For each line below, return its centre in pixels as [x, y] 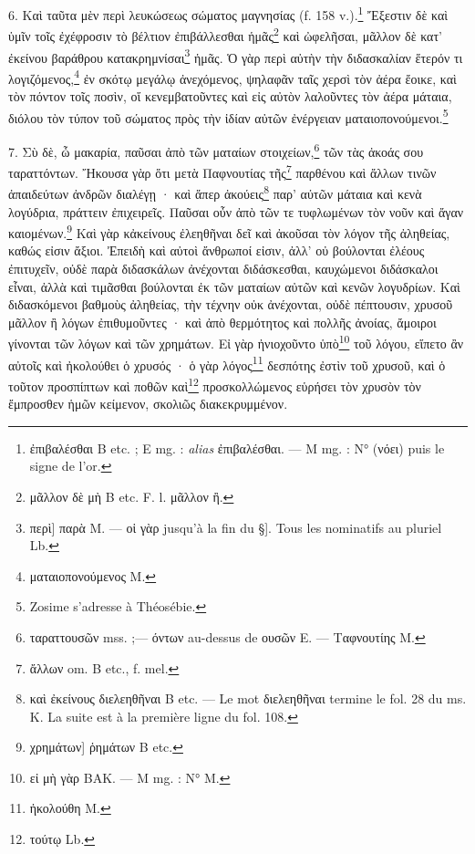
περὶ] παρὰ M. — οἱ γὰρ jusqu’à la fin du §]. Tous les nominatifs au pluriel [236, 527]
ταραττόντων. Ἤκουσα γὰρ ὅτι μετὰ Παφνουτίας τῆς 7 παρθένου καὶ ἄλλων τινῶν [222, 171]
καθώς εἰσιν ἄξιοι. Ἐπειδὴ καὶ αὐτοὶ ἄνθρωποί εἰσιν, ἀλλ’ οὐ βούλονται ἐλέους [217, 250]
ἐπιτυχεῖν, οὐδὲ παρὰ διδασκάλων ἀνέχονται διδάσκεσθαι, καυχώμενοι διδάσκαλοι [223, 269]
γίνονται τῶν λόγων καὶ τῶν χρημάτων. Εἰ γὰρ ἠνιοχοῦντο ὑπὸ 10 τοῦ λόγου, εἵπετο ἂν [236, 342]
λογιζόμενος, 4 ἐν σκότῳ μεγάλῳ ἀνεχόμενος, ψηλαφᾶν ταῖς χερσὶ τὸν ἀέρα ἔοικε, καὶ [232, 77]
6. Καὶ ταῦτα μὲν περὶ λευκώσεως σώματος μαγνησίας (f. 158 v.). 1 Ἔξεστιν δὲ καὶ [228, 13]
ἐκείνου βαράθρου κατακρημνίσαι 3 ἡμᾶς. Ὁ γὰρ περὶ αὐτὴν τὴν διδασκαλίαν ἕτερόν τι [236, 56]
